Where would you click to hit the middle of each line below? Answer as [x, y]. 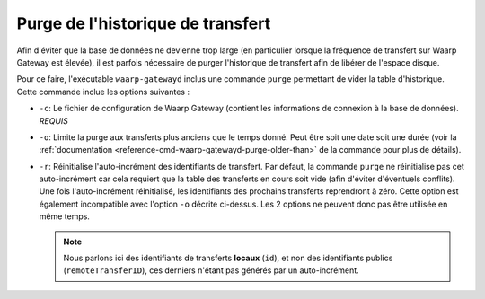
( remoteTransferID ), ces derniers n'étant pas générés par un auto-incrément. [211, 270]
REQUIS [54, 120]
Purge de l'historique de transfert [144, 23]
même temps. [64, 216]
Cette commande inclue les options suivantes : [103, 92]
